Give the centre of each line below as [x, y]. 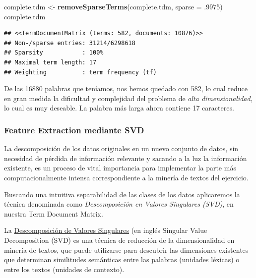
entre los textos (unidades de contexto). [64, 269]
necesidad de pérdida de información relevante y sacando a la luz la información [126, 158]
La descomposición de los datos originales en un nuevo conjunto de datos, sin [121, 148]
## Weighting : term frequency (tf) [80, 72]
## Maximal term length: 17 [50, 62]
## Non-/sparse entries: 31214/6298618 [70, 43]
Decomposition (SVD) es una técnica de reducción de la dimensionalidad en [119, 240]
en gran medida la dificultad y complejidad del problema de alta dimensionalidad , [128, 98]
